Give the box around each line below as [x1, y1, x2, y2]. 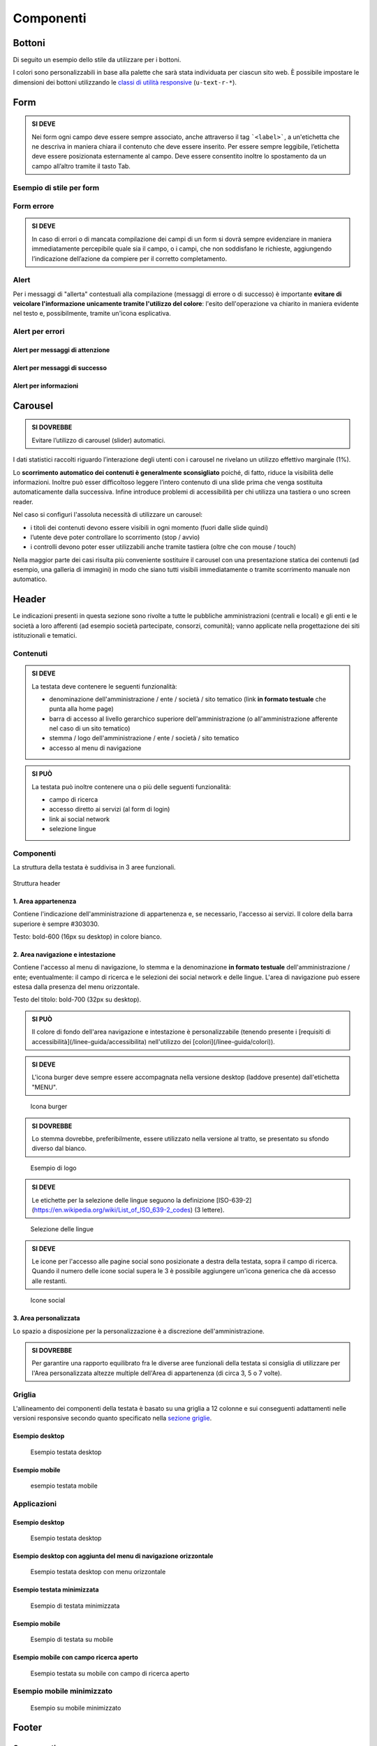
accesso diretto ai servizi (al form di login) [49, 805, 170, 814]
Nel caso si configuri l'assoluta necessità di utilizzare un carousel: [13, 511, 202, 519]
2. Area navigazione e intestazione [13, 950, 116, 958]
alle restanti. [31, 1277, 68, 1285]
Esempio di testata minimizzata [30, 1601, 120, 1610]
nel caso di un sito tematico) [49, 724, 131, 733]
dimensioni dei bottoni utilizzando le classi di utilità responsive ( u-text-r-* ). [13, 78, 237, 87]
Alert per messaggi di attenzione [13, 346, 110, 354]
